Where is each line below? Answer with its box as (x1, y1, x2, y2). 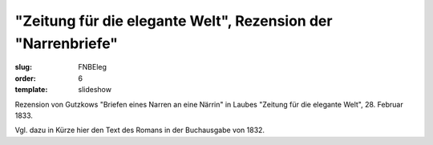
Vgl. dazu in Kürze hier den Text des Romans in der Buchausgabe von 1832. (14, 125, 265, 135)
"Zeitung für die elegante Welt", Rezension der (14, 12, 333, 30)
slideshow (78, 85, 112, 95)
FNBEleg (78, 62, 107, 72)
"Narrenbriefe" (14, 34, 119, 52)
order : (14, 73, 36, 83)
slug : (14, 62, 32, 72)
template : (14, 85, 48, 95)
